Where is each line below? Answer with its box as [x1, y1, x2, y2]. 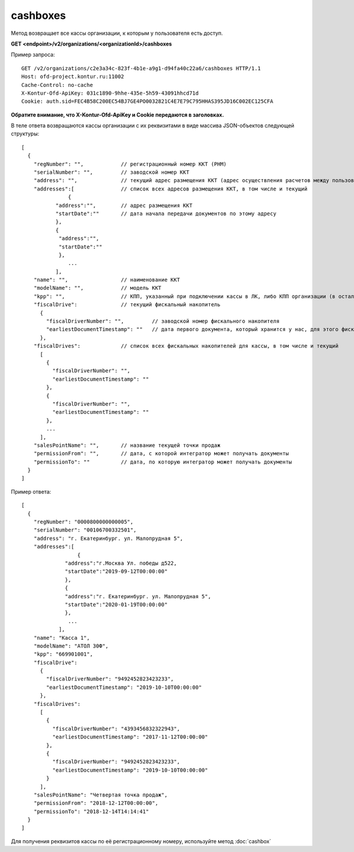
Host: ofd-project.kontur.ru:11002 [21, 73, 124, 80]
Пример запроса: [11, 51, 55, 59]
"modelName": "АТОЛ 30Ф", [33, 642, 109, 649]
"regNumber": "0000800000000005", [33, 519, 134, 526]
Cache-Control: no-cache [21, 82, 93, 88]
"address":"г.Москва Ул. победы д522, [65, 559, 177, 566]
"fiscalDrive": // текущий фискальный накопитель [33, 302, 221, 308]
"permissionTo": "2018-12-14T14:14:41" [33, 808, 149, 815]
